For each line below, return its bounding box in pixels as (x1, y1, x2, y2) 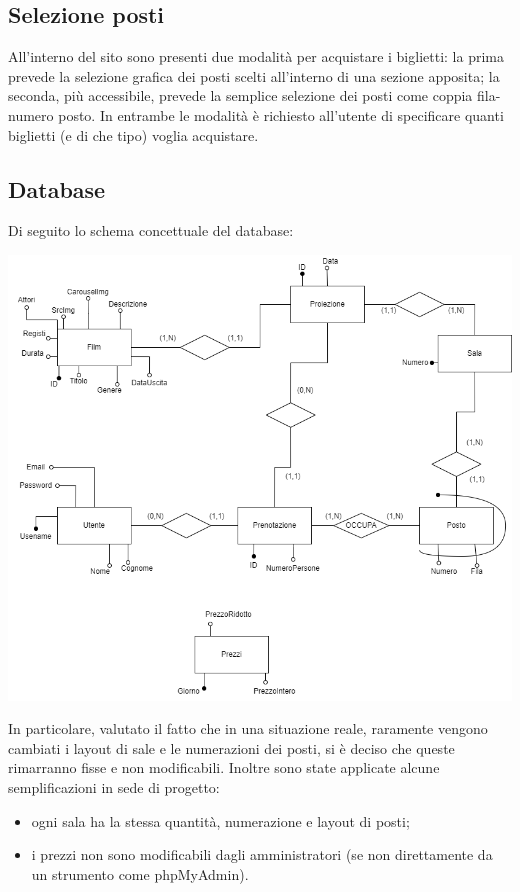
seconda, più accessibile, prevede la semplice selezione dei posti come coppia (8, 85, 473, 106)
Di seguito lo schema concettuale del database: (8, 220, 294, 241)
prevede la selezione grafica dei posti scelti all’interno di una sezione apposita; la (8, 65, 500, 86)
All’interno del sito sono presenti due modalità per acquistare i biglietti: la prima (8, 46, 504, 67)
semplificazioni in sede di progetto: (8, 777, 220, 798)
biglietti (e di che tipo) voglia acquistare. (8, 124, 259, 145)
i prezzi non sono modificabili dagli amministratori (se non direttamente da (31, 844, 493, 865)
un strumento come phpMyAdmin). (31, 863, 249, 884)
